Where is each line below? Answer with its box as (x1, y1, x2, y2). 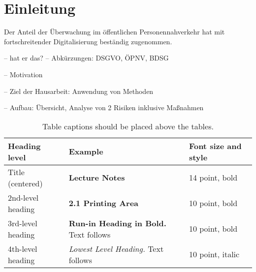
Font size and (189, 140, 242, 151)
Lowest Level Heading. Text (68, 242, 164, 254)
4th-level (8, 242, 37, 254)
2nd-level (8, 191, 39, 203)
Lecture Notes (68, 172, 125, 183)
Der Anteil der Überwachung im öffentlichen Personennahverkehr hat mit (4, 27, 225, 37)
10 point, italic (189, 248, 240, 260)
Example (68, 146, 103, 157)
